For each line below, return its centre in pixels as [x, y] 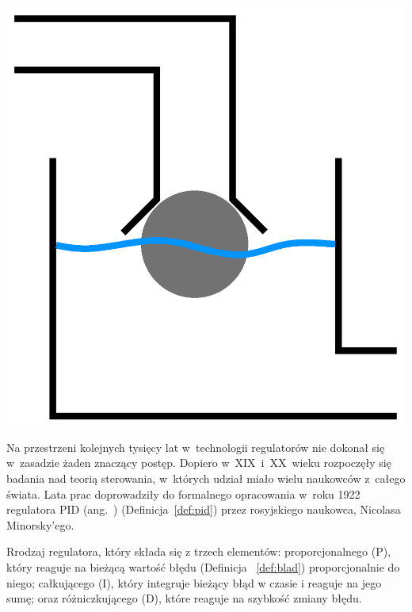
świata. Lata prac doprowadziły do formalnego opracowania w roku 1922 [183, 493]
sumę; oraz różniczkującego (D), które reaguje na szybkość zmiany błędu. [184, 598]
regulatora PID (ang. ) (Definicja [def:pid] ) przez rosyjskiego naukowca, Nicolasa [204, 509]
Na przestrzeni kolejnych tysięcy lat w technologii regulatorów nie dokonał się [196, 447]
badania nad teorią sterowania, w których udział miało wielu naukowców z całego [206, 478]
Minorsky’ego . [40, 524]
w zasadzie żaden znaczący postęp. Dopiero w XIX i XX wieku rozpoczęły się [199, 463]
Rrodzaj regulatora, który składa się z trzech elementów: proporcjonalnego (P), [199, 551]
